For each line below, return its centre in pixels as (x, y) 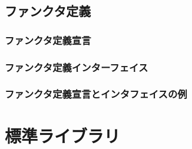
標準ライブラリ (63, 135)
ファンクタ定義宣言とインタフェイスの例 (96, 94)
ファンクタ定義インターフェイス (77, 67)
